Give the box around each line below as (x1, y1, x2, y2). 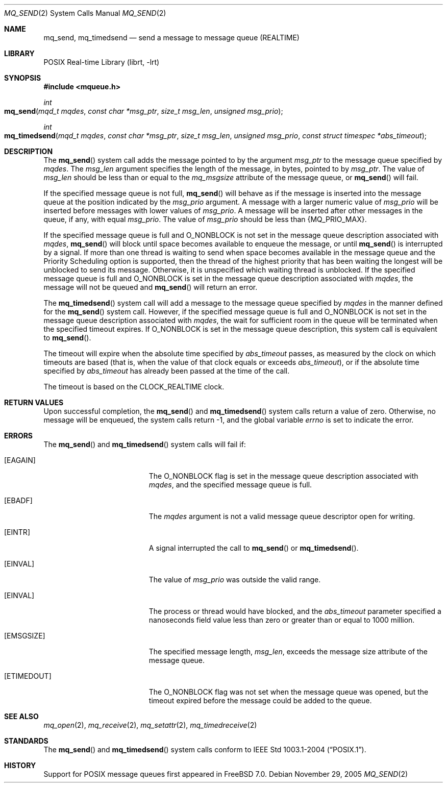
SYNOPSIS (4, 73, 41, 82)
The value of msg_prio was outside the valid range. (148, 575, 321, 584)
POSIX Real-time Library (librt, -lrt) (43, 58, 160, 66)
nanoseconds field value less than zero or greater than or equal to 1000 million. (148, 616, 415, 624)
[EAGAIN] (4, 456, 36, 464)
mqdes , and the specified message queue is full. (148, 480, 312, 489)
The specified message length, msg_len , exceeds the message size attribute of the (148, 647, 428, 656)
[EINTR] (4, 528, 30, 536)
